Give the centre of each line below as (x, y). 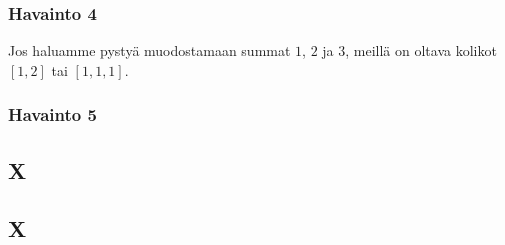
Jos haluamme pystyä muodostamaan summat (149, 50)
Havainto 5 (52, 114)
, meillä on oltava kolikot (421, 50)
